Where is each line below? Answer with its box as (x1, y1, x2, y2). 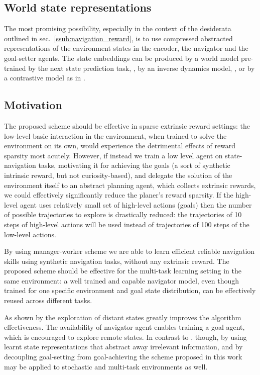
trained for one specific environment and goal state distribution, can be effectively (4, 285, 256, 296)
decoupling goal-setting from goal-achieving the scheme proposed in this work (4, 351, 242, 362)
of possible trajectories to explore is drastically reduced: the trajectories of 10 (4, 209, 242, 220)
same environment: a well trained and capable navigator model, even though (4, 275, 239, 286)
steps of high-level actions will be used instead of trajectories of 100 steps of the (4, 219, 249, 229)
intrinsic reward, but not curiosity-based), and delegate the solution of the (4, 169, 232, 180)
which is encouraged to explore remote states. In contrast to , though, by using (4, 331, 247, 342)
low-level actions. (4, 229, 56, 239)
